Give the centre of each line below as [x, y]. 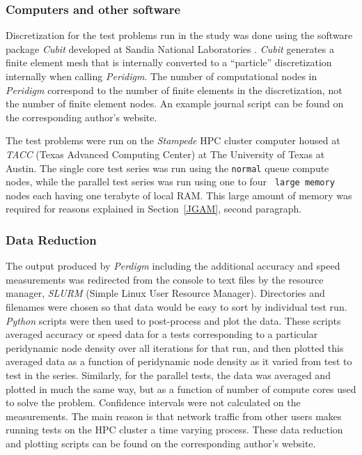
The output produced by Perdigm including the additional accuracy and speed [173, 266]
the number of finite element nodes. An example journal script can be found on [175, 103]
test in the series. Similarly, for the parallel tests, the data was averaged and [168, 375]
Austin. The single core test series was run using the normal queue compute [167, 168]
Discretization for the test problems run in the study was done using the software [179, 35]
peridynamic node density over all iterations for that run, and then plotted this [175, 347]
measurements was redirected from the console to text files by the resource [165, 279]
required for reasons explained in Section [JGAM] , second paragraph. [154, 209]
